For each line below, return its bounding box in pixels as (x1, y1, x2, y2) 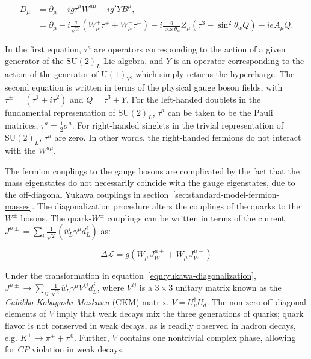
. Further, (73, 331, 109, 343)
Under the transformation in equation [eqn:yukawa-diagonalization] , (5, 269, 256, 282)
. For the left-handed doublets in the (126, 92, 261, 105)
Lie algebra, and (103, 54, 164, 67)
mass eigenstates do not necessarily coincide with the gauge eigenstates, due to (5, 176, 295, 189)
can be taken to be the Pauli (167, 106, 273, 118)
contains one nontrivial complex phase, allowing (120, 331, 296, 343)
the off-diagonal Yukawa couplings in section (5, 188, 169, 200)
